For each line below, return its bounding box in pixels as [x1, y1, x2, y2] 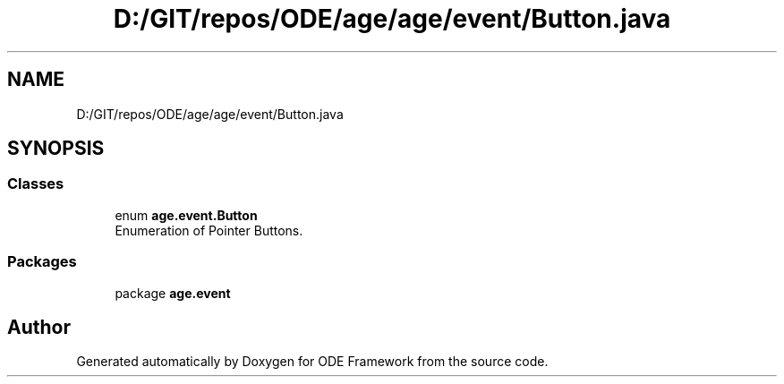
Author [7, 315, 71, 338]
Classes [7, 175, 64, 193]
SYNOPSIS [7, 137, 105, 160]
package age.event [115, 285, 231, 301]
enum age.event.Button [115, 207, 258, 223]
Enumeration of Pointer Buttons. [115, 222, 303, 238]
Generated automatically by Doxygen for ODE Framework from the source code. [76, 354, 549, 370]
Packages [7, 252, 77, 271]
